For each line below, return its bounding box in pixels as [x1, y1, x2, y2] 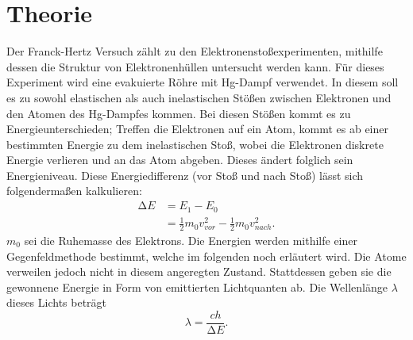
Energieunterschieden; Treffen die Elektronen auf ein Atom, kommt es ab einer [6, 120, 388, 137]
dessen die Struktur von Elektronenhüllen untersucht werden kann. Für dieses [6, 58, 384, 74]
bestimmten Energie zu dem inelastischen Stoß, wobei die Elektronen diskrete [6, 136, 384, 152]
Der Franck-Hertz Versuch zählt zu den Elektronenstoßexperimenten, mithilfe [6, 43, 383, 59]
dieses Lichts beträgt [6, 294, 107, 311]
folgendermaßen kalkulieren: [6, 182, 142, 199]
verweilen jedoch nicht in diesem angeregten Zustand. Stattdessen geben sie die [6, 263, 392, 280]
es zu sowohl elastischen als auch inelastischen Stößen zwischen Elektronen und [6, 89, 392, 105]
